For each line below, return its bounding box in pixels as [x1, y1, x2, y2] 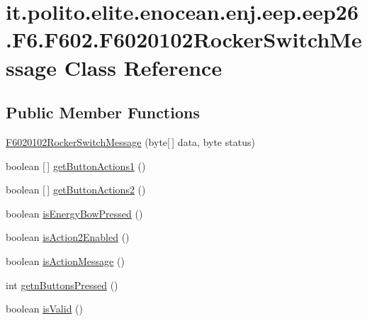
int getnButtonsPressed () [6, 277, 118, 292]
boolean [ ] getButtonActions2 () [6, 182, 146, 197]
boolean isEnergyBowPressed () [6, 205, 143, 220]
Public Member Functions [6, 101, 200, 123]
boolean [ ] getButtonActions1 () [6, 158, 146, 173]
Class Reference [64, 52, 222, 81]
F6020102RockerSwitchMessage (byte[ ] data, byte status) [6, 134, 255, 149]
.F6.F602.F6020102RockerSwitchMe [6, 25, 362, 54]
